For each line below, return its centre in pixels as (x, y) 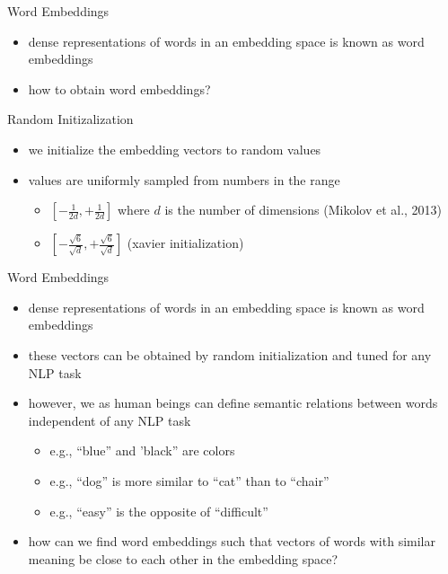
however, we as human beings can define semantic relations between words (233, 403)
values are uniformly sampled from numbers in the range (184, 179)
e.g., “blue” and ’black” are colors (142, 450)
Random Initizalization (70, 119)
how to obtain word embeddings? (119, 88)
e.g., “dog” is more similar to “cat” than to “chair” (189, 480)
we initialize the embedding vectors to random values (175, 149)
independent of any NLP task (110, 420)
